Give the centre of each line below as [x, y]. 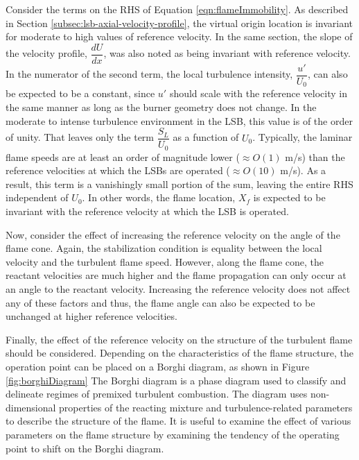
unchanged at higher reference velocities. [91, 316]
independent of [37, 197]
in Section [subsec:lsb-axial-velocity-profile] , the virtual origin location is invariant [179, 23]
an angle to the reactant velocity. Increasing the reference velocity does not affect [178, 289]
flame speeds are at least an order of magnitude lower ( [123, 156]
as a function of [206, 137]
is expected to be [289, 197]
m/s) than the [315, 156]
